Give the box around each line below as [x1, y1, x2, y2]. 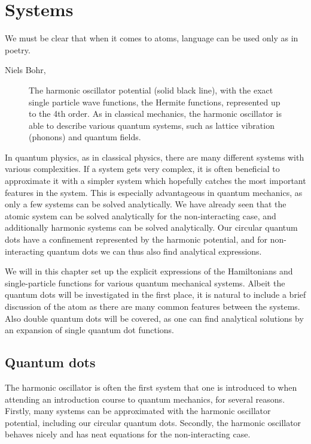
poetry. [5, 43, 31, 56]
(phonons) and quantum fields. [29, 131, 141, 143]
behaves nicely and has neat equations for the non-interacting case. [5, 428, 251, 440]
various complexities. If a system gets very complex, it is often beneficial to [5, 162, 280, 175]
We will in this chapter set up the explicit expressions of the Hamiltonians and [5, 265, 293, 277]
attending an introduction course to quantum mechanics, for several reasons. [5, 392, 285, 405]
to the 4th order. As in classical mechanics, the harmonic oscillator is [29, 107, 282, 120]
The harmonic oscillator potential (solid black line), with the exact [29, 83, 273, 96]
